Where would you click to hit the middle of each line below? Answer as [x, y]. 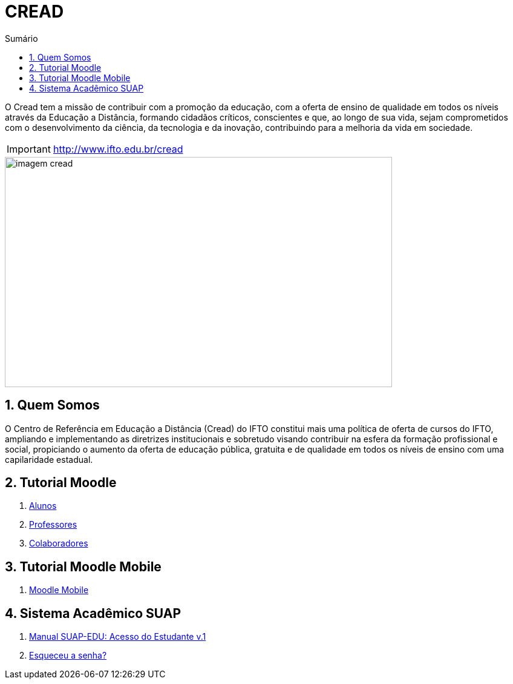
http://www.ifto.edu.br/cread [118, 149]
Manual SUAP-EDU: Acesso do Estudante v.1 [118, 637]
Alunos [43, 506]
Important [29, 149]
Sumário [21, 38]
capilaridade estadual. [49, 459]
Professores [53, 525]
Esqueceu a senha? [68, 656]
